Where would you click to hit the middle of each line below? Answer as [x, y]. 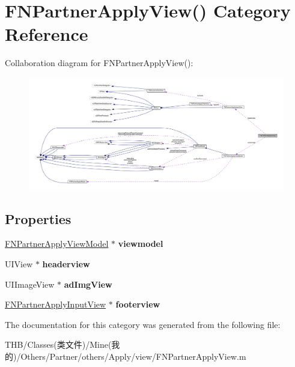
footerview [138, 304]
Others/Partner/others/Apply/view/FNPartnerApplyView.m [133, 356]
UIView [19, 264]
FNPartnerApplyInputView [56, 304]
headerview [66, 264]
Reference [47, 34]
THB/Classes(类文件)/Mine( [58, 344]
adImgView [88, 284]
